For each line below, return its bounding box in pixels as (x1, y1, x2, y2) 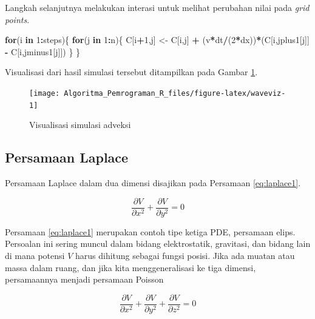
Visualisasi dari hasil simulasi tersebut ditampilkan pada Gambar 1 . (5, 65, 258, 78)
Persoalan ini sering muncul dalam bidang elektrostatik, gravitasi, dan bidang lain (5, 237, 311, 250)
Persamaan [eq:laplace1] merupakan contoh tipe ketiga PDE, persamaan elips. (5, 225, 296, 238)
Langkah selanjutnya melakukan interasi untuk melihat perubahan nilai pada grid (5, 1, 310, 13)
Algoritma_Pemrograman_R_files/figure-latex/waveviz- (64, 89, 286, 98)
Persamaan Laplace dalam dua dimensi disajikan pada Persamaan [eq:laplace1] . (5, 176, 301, 189)
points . (5, 13, 30, 25)
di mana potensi (5, 249, 65, 261)
